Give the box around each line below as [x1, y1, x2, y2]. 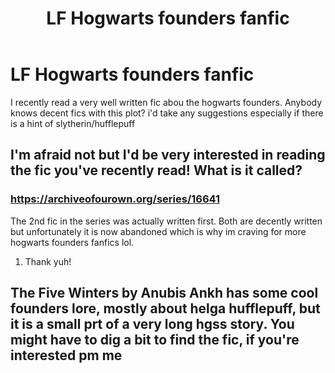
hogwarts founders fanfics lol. [10, 236, 135, 248]
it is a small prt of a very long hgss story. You [10, 316, 295, 333]
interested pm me [10, 347, 123, 364]
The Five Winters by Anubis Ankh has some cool [10, 285, 319, 302]
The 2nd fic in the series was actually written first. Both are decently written [10, 215, 323, 227]
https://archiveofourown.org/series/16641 [10, 192, 221, 206]
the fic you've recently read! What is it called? [10, 162, 303, 179]
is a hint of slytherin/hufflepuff [10, 117, 136, 129]
